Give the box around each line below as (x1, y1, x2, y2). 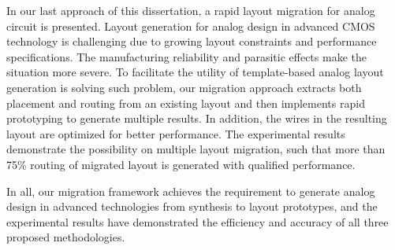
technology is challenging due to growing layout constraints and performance (6, 33, 377, 50)
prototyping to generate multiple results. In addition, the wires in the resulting (6, 110, 387, 127)
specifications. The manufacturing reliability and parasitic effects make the (6, 48, 367, 64)
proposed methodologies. (6, 229, 125, 245)
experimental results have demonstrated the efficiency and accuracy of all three (6, 213, 389, 230)
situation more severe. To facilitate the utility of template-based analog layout (6, 64, 384, 80)
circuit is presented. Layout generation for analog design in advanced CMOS (6, 17, 375, 34)
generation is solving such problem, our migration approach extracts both (6, 79, 362, 95)
